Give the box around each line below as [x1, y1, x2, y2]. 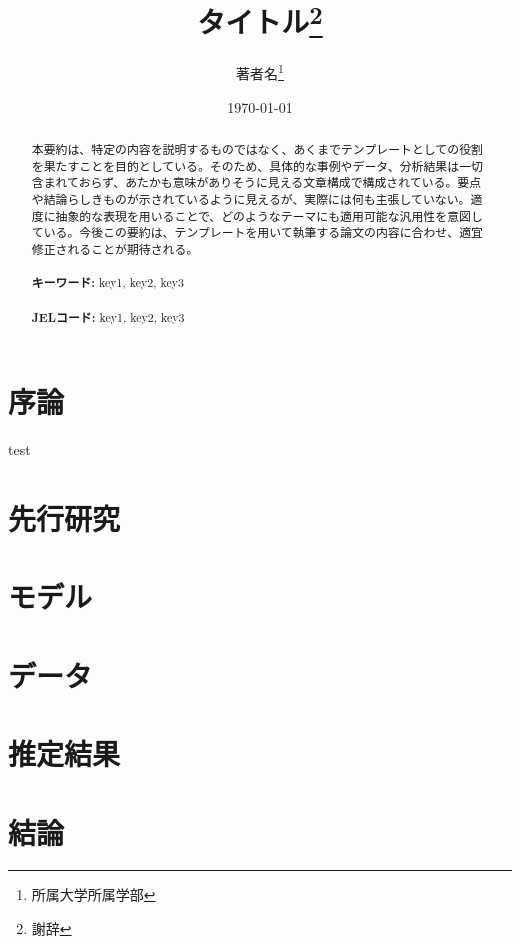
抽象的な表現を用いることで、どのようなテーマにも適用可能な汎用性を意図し [55, 207, 483, 224]
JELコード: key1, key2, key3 [31, 308, 185, 326]
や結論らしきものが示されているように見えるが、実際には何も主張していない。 [31, 191, 471, 208]
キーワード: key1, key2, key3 [31, 274, 184, 292]
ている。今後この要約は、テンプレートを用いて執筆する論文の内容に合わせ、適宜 [31, 224, 483, 241]
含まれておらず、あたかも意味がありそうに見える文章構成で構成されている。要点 [31, 174, 482, 191]
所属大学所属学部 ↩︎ [31, 884, 156, 905]
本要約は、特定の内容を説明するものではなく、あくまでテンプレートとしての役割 [31, 141, 483, 158]
